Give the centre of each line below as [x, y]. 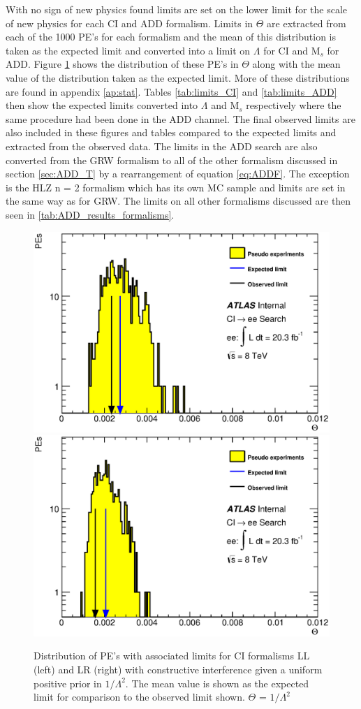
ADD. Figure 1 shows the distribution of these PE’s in [122, 64]
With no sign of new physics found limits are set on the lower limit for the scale [176, 9]
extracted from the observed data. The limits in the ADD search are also [162, 146]
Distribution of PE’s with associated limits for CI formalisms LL [172, 656]
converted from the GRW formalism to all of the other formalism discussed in [172, 160]
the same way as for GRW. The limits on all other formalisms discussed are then [178, 201]
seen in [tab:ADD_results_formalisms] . [90, 214]
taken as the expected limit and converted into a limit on [128, 50]
